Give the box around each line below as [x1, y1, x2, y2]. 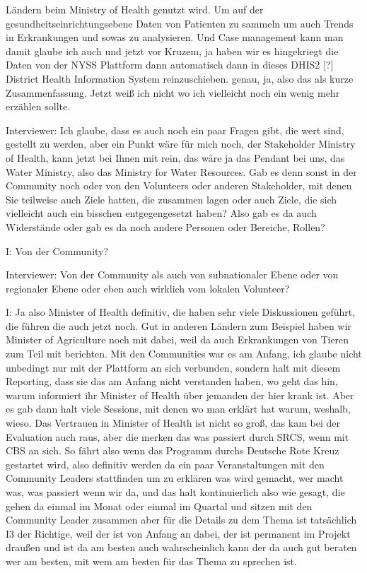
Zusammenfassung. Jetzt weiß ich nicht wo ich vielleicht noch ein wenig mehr [6, 85, 340, 100]
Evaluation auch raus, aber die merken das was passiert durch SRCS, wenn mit [6, 429, 349, 444]
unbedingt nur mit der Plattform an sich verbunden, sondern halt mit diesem [6, 360, 341, 374]
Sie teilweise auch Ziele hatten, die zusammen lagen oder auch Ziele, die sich [6, 191, 337, 206]
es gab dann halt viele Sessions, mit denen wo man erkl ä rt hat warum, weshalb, [6, 401, 351, 416]
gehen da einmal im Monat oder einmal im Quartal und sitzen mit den [6, 498, 313, 513]
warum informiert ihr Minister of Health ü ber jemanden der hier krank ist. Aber [6, 387, 354, 402]
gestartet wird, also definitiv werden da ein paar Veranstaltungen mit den [6, 456, 325, 471]
